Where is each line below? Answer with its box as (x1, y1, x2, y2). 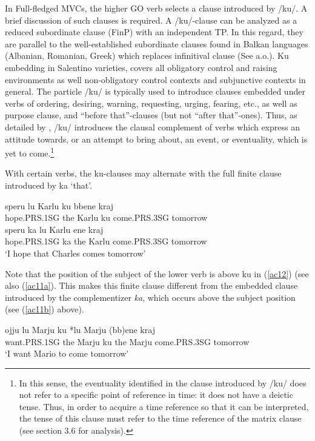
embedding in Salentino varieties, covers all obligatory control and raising (5, 61, 277, 73)
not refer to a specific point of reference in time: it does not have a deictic (19, 388, 293, 401)
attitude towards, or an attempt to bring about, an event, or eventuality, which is (5, 132, 308, 145)
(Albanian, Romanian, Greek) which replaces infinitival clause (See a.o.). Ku (5, 49, 289, 62)
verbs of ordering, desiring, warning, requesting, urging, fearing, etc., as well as (5, 96, 297, 109)
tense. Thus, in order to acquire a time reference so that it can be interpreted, (19, 400, 309, 412)
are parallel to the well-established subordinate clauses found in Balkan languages (5, 37, 308, 50)
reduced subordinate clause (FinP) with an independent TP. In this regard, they (5, 25, 303, 38)
